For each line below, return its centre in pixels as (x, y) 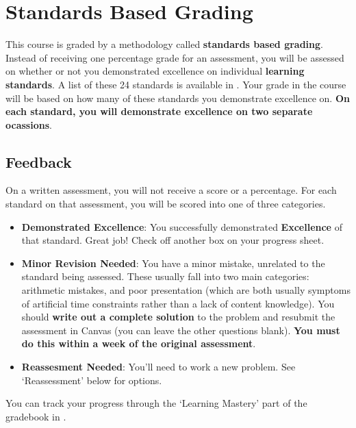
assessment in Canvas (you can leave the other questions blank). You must (181, 330)
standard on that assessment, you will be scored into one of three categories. (166, 204)
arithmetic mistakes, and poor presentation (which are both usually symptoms (186, 290)
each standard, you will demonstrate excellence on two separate (159, 111)
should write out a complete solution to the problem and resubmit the (178, 317)
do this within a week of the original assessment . (139, 343)
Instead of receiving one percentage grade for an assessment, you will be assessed (175, 57)
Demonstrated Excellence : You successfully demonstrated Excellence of (182, 226)
